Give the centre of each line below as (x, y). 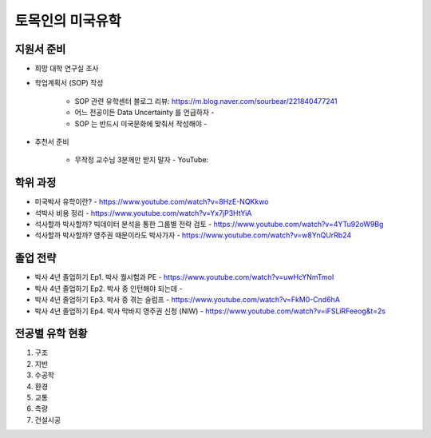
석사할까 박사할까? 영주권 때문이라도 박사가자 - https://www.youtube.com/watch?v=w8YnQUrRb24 (193, 235)
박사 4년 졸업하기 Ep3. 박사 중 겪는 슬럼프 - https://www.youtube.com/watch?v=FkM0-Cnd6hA (188, 300)
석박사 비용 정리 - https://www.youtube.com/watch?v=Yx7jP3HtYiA (143, 213)
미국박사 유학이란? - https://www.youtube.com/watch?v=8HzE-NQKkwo (152, 202)
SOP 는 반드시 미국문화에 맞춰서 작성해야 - (141, 123)
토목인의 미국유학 (68, 21)
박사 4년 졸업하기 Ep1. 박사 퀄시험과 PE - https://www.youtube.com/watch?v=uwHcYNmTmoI (184, 277)
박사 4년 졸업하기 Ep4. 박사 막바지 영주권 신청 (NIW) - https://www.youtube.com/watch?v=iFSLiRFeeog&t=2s (210, 311)
